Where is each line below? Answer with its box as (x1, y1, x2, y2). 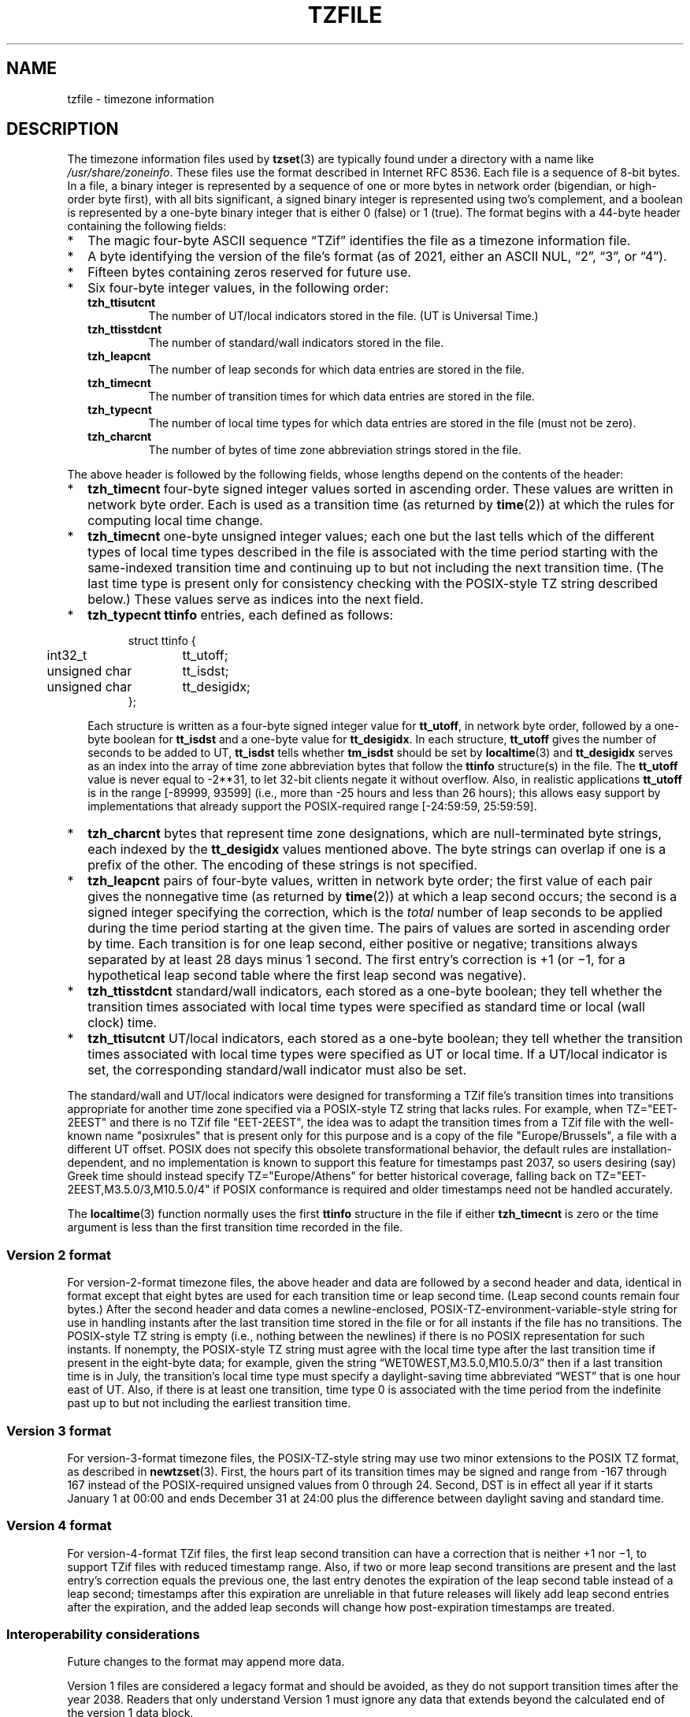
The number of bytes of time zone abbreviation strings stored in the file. (148, 443, 521, 457)
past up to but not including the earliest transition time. (67, 1396, 351, 1410)
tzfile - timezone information (67, 91, 214, 106)
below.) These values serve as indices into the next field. (87, 591, 424, 608)
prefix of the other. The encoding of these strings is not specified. (87, 857, 477, 873)
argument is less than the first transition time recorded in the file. (67, 1220, 403, 1235)
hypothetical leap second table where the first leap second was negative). (87, 967, 527, 984)
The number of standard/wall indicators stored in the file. (148, 336, 444, 350)
